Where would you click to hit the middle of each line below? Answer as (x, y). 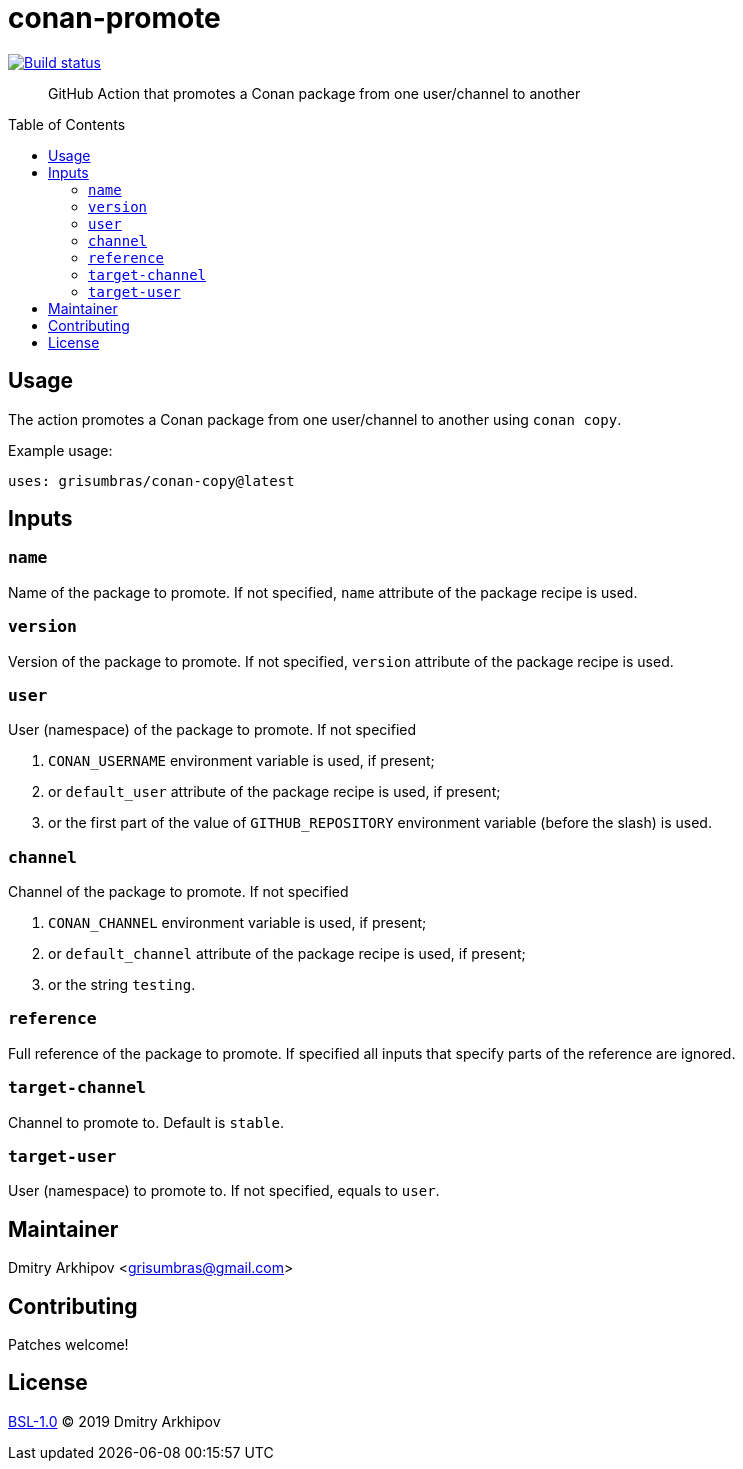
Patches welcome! (68, 1344)
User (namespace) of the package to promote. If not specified (212, 730)
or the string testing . (122, 985)
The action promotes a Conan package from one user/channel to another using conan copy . (315, 419)
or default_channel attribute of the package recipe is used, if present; (287, 954)
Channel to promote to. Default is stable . (146, 1122)
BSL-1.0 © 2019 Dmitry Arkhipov (114, 1421)
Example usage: (60, 450)
